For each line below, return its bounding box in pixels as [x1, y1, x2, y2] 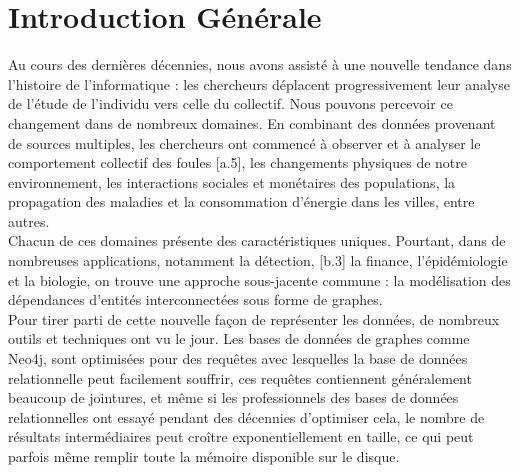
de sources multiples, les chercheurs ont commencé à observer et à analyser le [8, 132, 481, 153]
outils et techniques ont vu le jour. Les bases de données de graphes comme [8, 328, 470, 349]
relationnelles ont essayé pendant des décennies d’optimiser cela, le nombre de [8, 406, 485, 427]
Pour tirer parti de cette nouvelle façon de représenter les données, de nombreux [8, 308, 500, 329]
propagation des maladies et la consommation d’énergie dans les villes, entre [8, 191, 475, 212]
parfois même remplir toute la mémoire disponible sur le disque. [8, 446, 400, 466]
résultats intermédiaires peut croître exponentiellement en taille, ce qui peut [8, 426, 474, 447]
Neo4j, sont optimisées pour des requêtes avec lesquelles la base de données [8, 348, 468, 369]
